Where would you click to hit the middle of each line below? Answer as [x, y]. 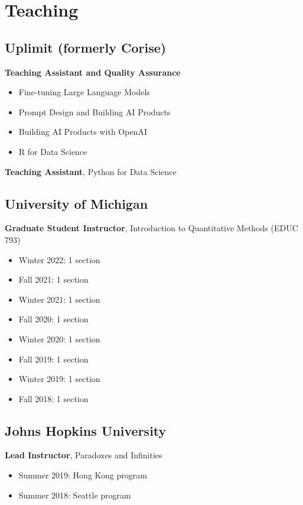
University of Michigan [76, 203]
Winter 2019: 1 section [59, 379]
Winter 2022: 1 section [59, 259]
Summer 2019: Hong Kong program [83, 475]
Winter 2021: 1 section [59, 299]
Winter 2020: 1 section [59, 339]
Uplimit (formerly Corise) [86, 47]
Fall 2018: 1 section [53, 398]
